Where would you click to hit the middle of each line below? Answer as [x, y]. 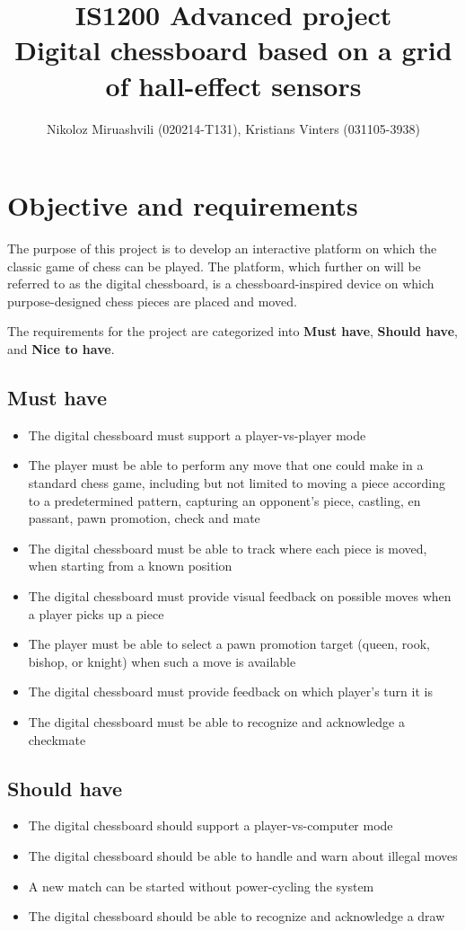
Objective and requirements [183, 205]
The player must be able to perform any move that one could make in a [226, 465]
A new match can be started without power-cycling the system [201, 886]
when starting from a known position [130, 566]
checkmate [57, 739]
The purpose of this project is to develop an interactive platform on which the [222, 248]
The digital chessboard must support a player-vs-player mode [197, 434]
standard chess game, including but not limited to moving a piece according [237, 482]
